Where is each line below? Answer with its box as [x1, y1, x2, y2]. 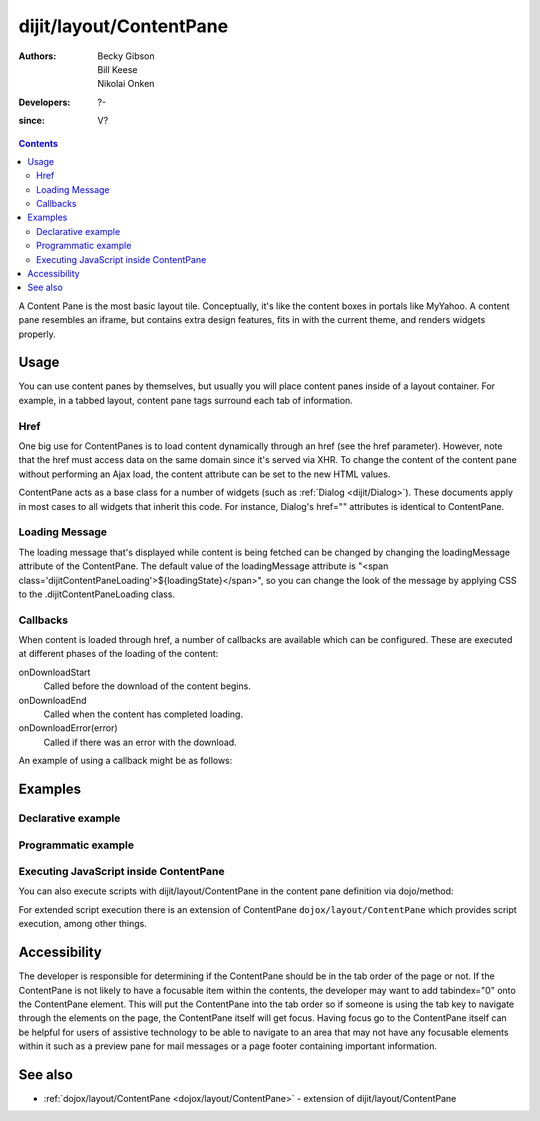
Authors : [18, 50, 57, 62]
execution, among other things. [18, 918, 147, 930]
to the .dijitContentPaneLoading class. [18, 588, 175, 600]
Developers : [18, 96, 71, 108]
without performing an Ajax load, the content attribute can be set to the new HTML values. [18, 468, 391, 480]
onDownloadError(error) [18, 722, 119, 734]
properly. [18, 328, 56, 340]
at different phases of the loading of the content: [18, 648, 219, 660]
